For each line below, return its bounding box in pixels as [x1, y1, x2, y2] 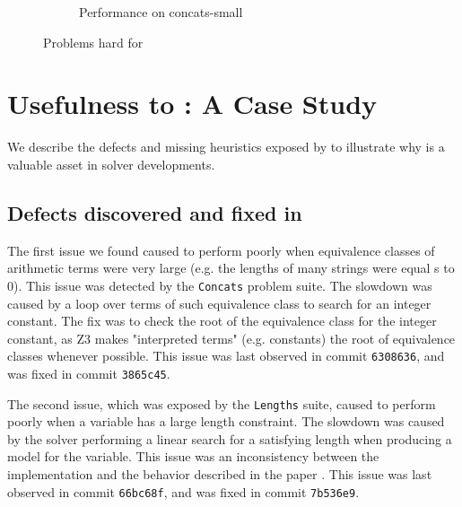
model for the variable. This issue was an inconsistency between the [7, 447, 379, 466]
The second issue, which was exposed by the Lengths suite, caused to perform [7, 394, 436, 413]
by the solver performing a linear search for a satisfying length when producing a [7, 429, 452, 448]
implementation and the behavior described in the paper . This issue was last [7, 465, 432, 484]
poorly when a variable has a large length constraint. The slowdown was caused [7, 412, 445, 431]
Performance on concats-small [79, 3, 243, 21]
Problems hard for [43, 32, 144, 51]
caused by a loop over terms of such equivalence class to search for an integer [7, 293, 431, 312]
